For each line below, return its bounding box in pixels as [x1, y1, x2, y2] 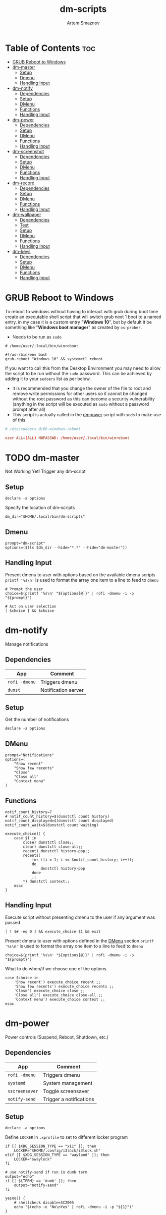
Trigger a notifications [43, 1096, 95, 1103]
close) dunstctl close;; [23, 840, 74, 845]
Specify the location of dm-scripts [5, 504, 75, 511]
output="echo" [5, 1174, 35, 1179]
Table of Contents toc [5, 42, 96, 54]
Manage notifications [5, 641, 49, 647]
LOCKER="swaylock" [14, 1157, 52, 1162]
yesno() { [5, 1196, 26, 1201]
